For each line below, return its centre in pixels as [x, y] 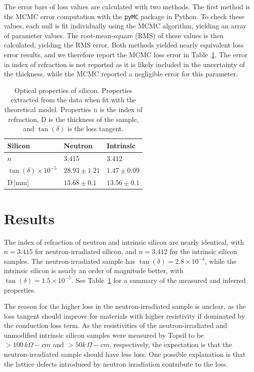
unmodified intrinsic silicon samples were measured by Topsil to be [104, 335]
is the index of [121, 109]
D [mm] [18, 182]
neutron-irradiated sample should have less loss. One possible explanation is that [125, 354]
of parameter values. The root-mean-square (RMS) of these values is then [114, 35]
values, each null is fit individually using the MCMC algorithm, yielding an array [125, 26]
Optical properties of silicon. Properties [73, 90]
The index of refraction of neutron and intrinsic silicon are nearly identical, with [124, 242]
